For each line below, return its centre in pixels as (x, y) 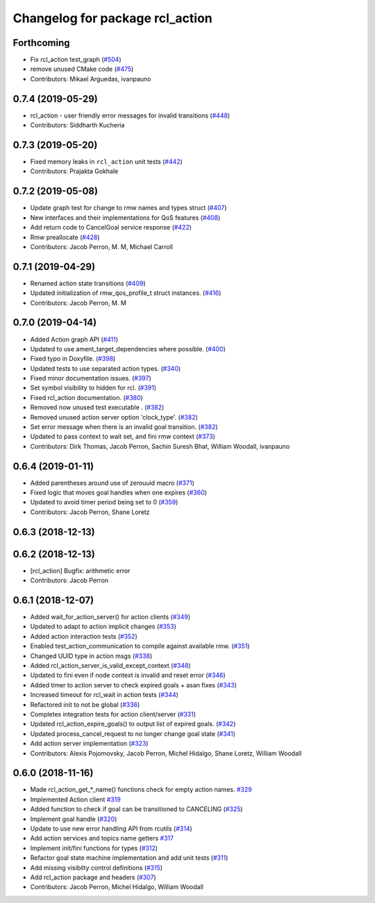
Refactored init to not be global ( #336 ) (85, 704)
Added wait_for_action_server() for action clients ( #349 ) (110, 617)
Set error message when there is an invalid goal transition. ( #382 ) (124, 427)
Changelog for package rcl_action (112, 18)
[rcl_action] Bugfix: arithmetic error (80, 570)
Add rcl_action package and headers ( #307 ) (93, 877)
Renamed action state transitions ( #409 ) (88, 283)
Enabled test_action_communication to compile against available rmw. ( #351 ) (140, 646)
